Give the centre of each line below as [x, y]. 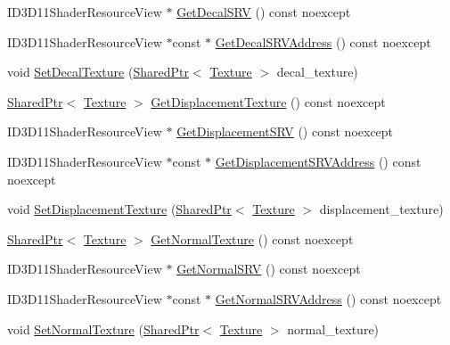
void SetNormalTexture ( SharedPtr [103, 329]
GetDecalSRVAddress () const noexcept [323, 41]
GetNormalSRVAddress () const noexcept [328, 298]
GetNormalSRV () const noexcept [269, 269]
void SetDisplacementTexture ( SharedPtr [119, 209]
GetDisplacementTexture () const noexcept [268, 101]
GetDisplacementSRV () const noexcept [285, 131]
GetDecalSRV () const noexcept [264, 12]
